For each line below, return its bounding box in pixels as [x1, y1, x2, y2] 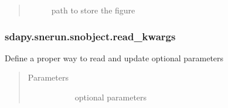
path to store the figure [51, 4, 135, 16]
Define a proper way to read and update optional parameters [5, 51, 224, 64]
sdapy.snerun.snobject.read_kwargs [5, 29, 176, 43]
